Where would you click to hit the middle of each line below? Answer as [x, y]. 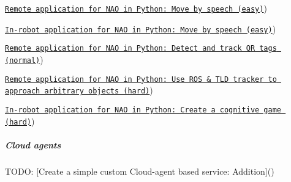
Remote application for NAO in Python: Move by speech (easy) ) [136, 8]
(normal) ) [24, 59]
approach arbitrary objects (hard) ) [79, 90]
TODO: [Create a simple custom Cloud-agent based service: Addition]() [140, 171]
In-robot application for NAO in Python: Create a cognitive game [143, 110]
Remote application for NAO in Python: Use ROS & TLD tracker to [141, 79]
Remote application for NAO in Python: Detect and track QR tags [141, 49]
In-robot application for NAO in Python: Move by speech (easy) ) [141, 28]
